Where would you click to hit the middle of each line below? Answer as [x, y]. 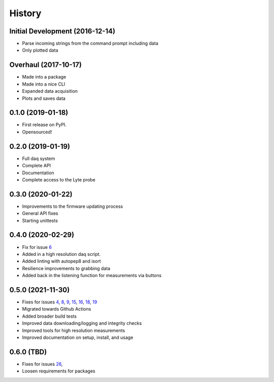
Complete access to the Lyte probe [59, 179]
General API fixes [40, 213]
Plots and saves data [44, 98]
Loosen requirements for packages [59, 371]
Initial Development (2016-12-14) [62, 31]
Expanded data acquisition [50, 91]
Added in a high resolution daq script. [61, 254]
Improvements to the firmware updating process [73, 206]
